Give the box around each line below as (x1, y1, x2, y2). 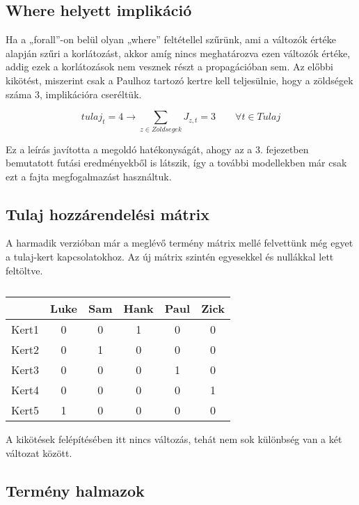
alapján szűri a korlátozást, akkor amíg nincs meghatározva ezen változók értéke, (6, 45, 351, 60)
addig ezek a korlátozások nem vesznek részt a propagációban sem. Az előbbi (6, 59, 333, 74)
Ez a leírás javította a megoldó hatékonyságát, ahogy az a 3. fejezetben (6, 141, 309, 156)
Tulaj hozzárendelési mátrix (6, 203, 210, 224)
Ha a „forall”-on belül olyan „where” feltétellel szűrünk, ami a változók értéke (6, 32, 337, 47)
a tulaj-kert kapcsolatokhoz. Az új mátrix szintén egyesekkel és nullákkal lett (6, 249, 334, 264)
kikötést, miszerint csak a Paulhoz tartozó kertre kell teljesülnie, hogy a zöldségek (6, 72, 353, 87)
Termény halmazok (6, 479, 145, 501)
